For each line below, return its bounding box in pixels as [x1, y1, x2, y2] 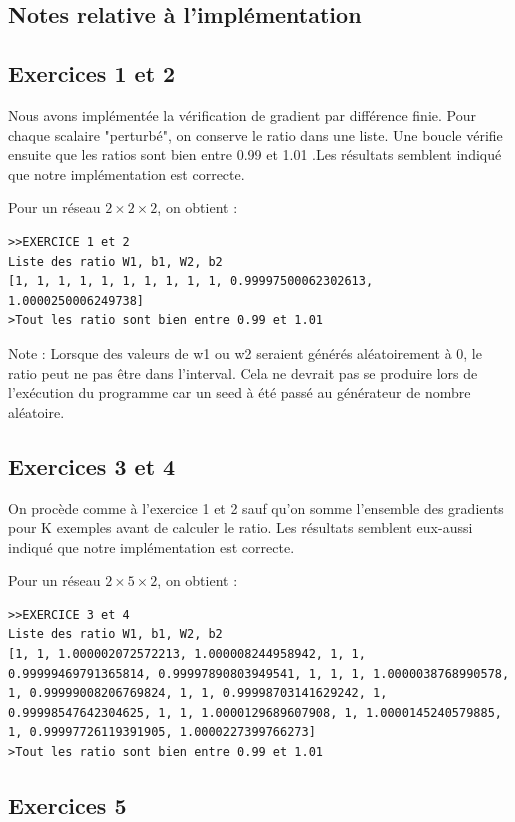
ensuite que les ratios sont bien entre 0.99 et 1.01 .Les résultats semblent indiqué [8, 144, 502, 165]
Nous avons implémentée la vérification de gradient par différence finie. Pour [8, 104, 476, 125]
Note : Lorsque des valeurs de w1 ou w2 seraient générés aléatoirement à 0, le [8, 342, 482, 363]
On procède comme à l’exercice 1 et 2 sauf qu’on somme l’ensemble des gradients [8, 497, 504, 518]
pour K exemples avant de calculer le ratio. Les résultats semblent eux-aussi [8, 517, 473, 538]
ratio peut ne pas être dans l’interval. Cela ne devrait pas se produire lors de [8, 362, 478, 383]
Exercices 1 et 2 [8, 58, 176, 89]
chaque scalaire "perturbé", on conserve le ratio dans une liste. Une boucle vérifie [8, 124, 503, 145]
